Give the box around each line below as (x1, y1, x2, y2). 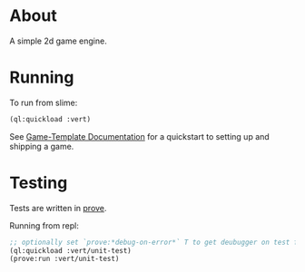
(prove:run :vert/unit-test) (9, 255, 120, 264)
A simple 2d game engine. (9, 35, 107, 46)
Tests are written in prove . (9, 202, 107, 213)
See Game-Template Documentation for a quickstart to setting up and (9, 131, 270, 141)
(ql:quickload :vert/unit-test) (9, 246, 132, 255)
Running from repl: (9, 219, 80, 231)
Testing (9, 172, 68, 193)
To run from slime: (9, 97, 78, 108)
